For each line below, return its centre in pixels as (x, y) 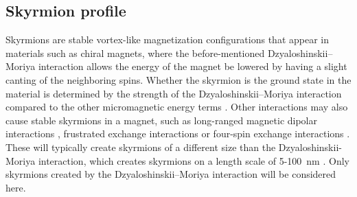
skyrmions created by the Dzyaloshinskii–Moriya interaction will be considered (171, 174)
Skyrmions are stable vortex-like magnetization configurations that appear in (168, 39)
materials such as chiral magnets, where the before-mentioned (135, 53)
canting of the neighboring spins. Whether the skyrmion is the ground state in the (178, 79)
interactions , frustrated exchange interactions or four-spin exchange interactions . (178, 134)
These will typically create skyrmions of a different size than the (141, 147)
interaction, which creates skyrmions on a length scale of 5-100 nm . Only (194, 160)
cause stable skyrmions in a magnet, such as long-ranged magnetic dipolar (162, 120)
